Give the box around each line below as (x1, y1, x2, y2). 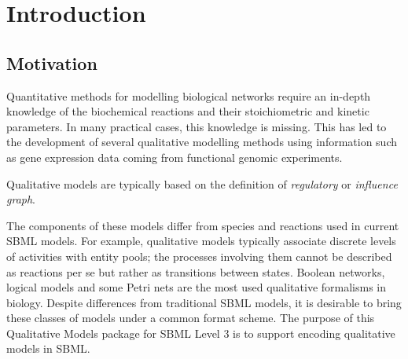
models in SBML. (6, 340, 90, 357)
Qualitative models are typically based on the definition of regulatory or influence (6, 175, 398, 192)
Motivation (6, 50, 97, 75)
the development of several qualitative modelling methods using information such (6, 134, 398, 150)
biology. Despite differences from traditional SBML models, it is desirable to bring (6, 294, 402, 310)
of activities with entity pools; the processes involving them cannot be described (6, 247, 392, 264)
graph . (6, 191, 36, 207)
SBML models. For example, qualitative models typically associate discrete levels (6, 233, 396, 249)
